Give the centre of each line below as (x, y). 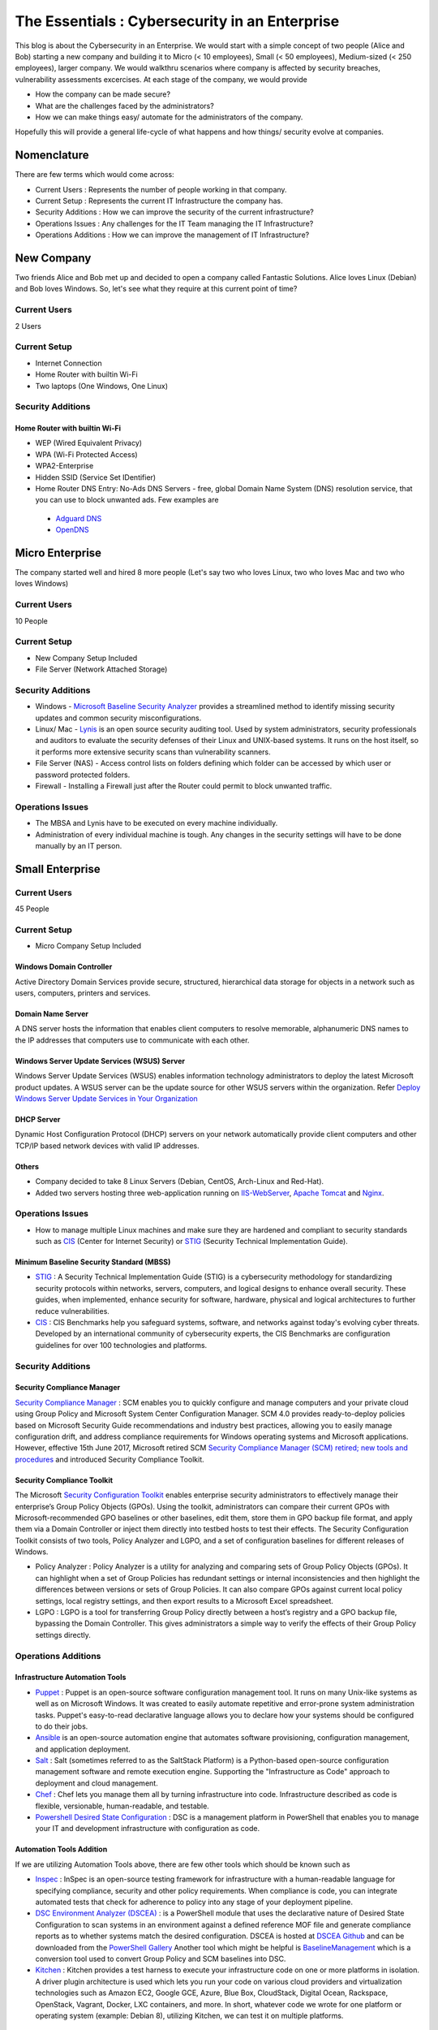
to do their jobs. (62, 1726)
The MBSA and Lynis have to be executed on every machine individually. (157, 823)
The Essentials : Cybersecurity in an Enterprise (177, 21)
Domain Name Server (52, 1014)
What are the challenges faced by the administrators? (125, 106)
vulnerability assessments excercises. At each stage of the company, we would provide (161, 79)
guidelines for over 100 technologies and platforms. (121, 1345)
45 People (32, 909)
